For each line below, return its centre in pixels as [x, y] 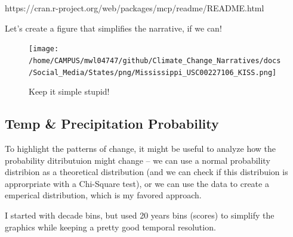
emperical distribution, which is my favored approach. [103, 195]
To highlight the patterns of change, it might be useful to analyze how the [141, 148]
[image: [44, 49]
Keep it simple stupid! [69, 91]
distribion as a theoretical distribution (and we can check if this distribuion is [146, 172]
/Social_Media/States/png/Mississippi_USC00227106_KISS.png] [153, 72]
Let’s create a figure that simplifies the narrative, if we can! [113, 28]
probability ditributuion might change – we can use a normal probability [138, 160]
